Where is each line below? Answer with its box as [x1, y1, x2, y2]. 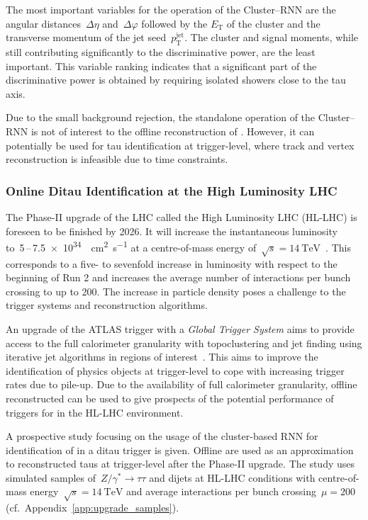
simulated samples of [6, 470, 96, 485]
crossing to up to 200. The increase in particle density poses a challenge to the [6, 283, 346, 298]
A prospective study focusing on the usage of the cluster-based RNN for [6, 429, 318, 443]
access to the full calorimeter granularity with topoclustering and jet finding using [6, 335, 362, 350]
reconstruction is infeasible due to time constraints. [6, 152, 228, 166]
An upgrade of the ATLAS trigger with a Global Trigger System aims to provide [6, 321, 355, 336]
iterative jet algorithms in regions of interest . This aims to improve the [6, 349, 318, 364]
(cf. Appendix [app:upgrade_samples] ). [6, 500, 179, 515]
